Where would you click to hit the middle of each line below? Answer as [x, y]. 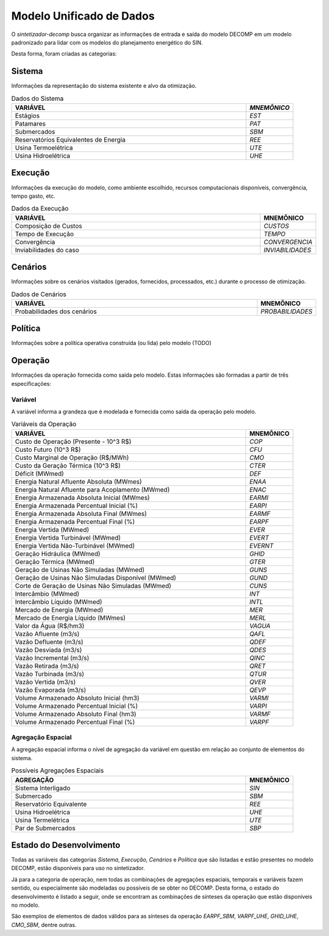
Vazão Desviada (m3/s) [48, 650]
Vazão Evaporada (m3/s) [51, 690]
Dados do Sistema [37, 98]
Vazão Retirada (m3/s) [47, 666]
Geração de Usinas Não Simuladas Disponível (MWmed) [96, 578]
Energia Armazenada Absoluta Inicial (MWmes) [83, 498]
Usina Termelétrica [42, 820]
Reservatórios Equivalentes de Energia [70, 140]
